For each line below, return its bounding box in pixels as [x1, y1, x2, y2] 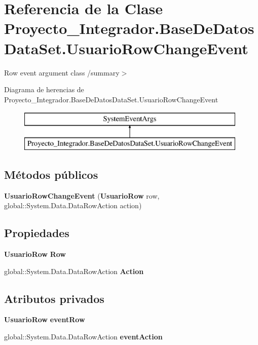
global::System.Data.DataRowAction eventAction [4, 331, 163, 342]
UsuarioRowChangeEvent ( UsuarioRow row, [4, 190, 160, 201]
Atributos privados [4, 290, 104, 306]
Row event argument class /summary [4, 67, 120, 78]
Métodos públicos [4, 166, 98, 182]
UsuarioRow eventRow [4, 314, 85, 325]
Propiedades [4, 225, 69, 241]
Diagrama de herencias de [4, 84, 84, 95]
